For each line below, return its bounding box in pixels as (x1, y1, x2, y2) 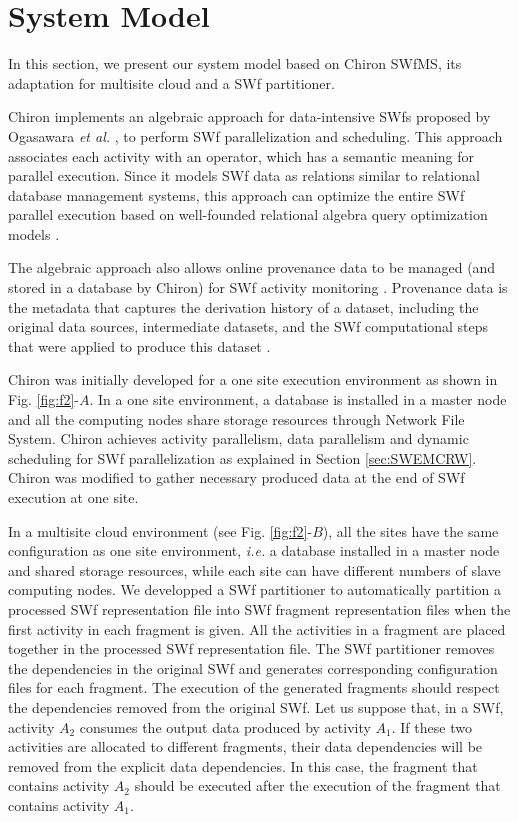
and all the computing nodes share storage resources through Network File (8, 408, 465, 429)
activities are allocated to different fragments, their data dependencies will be (8, 736, 483, 757)
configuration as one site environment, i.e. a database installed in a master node (8, 540, 500, 561)
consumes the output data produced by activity (79, 716, 371, 737)
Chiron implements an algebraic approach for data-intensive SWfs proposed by (8, 106, 491, 127)
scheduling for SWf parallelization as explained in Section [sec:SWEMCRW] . (8, 447, 477, 468)
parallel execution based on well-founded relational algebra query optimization (8, 204, 488, 225)
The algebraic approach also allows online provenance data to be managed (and (8, 257, 496, 278)
